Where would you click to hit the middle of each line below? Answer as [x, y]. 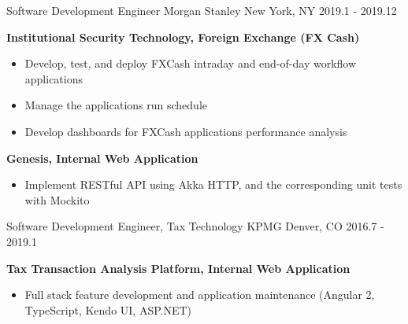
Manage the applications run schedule [116, 105]
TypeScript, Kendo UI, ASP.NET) [108, 309]
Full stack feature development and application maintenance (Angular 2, [200, 295]
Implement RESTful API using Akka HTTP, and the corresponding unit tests [213, 184]
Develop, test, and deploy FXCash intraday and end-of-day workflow [191, 63]
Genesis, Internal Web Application [102, 158]
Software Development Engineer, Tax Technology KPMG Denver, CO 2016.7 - [195, 226]
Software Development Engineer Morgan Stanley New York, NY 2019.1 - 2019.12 [202, 10]
